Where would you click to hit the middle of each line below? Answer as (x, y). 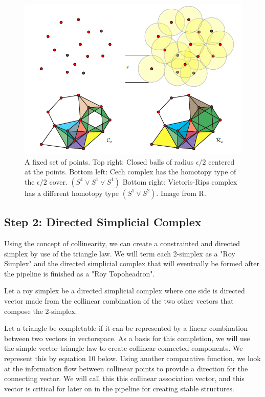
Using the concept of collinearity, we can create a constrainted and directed (122, 243)
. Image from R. (181, 193)
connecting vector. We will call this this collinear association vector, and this (124, 378)
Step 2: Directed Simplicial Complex (103, 222)
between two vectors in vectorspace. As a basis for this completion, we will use (127, 338)
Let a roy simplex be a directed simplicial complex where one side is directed (125, 291)
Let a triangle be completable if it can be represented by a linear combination (126, 328)
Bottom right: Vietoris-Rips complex (180, 181)
